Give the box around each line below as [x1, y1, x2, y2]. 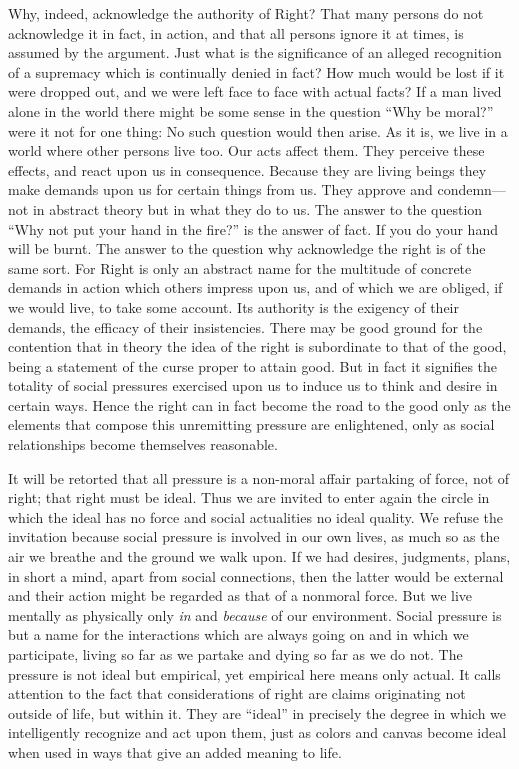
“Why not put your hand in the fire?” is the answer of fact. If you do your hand [8, 218, 498, 239]
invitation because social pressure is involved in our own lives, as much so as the [8, 526, 500, 547]
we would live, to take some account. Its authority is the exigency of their [8, 296, 459, 317]
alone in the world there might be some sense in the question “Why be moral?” [8, 100, 494, 121]
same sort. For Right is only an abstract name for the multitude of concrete [8, 257, 472, 278]
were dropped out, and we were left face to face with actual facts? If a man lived [8, 81, 502, 102]
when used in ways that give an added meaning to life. [8, 741, 342, 762]
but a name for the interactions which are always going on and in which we [8, 624, 469, 645]
